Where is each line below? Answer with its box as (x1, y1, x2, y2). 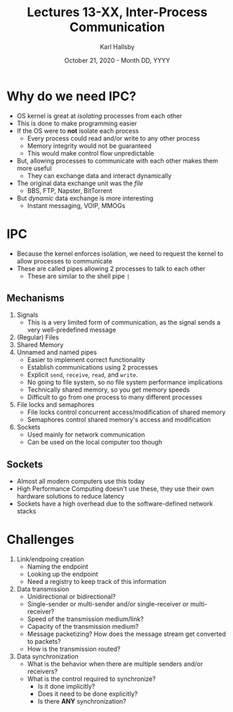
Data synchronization (16, 652, 79, 661)
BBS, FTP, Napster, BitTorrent (27, 186, 113, 194)
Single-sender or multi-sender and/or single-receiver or (27, 600, 189, 608)
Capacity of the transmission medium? (27, 623, 139, 631)
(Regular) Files (16, 333, 59, 342)
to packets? (27, 637, 61, 646)
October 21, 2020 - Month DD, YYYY (64, 56, 171, 64)
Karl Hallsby (100, 42, 135, 51)
